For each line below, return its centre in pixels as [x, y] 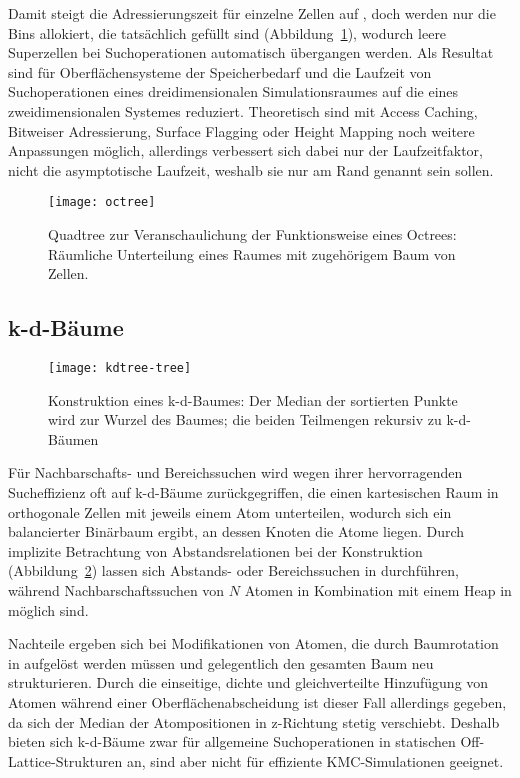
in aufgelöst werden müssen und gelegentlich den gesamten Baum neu [221, 662]
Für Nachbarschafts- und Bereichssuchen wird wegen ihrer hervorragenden [235, 472]
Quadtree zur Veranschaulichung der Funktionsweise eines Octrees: [252, 234]
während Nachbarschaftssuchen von [116, 589]
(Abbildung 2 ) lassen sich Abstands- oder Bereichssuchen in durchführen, [233, 570]
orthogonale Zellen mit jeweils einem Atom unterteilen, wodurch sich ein [230, 511]
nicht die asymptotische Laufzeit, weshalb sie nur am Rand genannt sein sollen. [251, 169]
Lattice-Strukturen [65, 760]
